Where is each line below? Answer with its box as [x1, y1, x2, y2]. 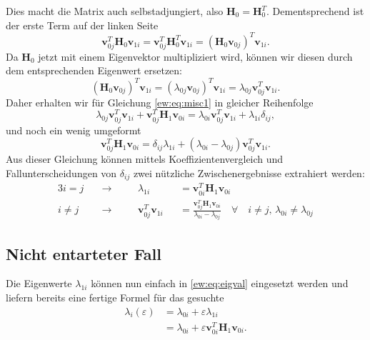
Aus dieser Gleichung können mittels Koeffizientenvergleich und [6, 151, 284, 166]
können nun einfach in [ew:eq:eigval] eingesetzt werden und [91, 276, 349, 291]
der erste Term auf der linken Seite [6, 17, 159, 32]
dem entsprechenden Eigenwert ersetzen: [6, 63, 182, 78]
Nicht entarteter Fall [6, 242, 161, 264]
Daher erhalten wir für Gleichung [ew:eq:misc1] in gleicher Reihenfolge [6, 94, 314, 109]
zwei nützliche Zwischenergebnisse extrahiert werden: [133, 165, 365, 180]
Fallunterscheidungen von [6, 165, 117, 180]
